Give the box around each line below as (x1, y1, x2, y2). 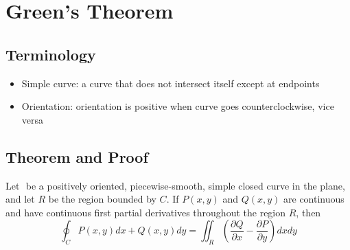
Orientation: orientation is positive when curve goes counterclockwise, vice (21, 99, 334, 113)
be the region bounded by (48, 192, 156, 206)
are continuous (283, 192, 345, 206)
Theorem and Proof (5, 146, 148, 167)
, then (296, 205, 321, 219)
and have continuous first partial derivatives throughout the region (5, 205, 286, 219)
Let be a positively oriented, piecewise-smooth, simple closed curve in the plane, (5, 178, 345, 192)
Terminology (5, 43, 96, 65)
